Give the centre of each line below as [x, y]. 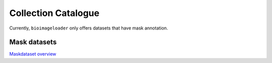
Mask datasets [33, 42]
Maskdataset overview [33, 54]
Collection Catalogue [54, 13]
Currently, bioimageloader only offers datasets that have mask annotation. [89, 28]
